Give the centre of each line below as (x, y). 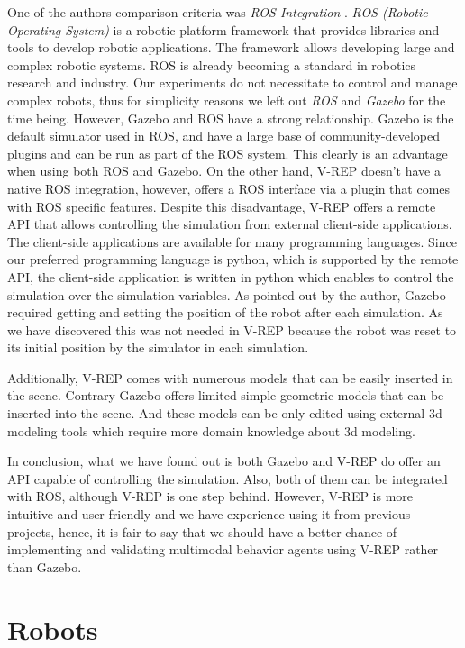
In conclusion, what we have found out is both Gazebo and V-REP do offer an (224, 461)
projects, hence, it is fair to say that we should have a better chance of (202, 531)
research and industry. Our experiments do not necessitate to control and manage (232, 82)
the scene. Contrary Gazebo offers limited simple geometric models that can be (226, 395)
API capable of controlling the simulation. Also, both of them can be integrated (228, 478)
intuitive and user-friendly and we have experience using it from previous (209, 514)
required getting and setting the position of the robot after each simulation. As (225, 312)
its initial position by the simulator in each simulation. (158, 347)
